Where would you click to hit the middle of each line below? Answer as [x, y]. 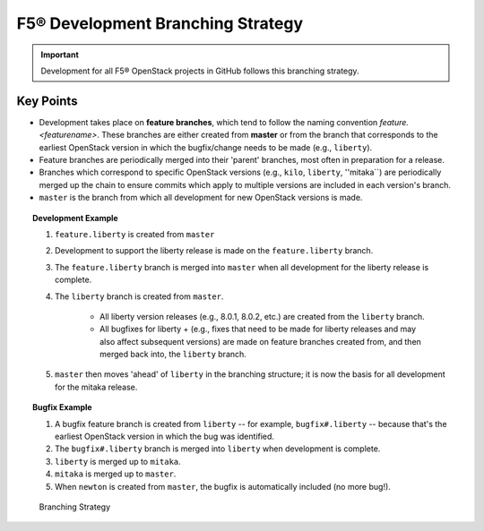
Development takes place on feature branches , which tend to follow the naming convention [208, 122]
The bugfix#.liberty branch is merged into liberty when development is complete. [218, 449]
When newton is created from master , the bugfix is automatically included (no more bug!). [223, 486]
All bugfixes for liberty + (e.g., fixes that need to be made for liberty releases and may [258, 329]
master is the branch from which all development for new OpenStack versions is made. [201, 198]
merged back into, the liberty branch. [173, 355]
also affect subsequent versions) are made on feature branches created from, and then [260, 341]
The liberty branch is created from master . [139, 296]
